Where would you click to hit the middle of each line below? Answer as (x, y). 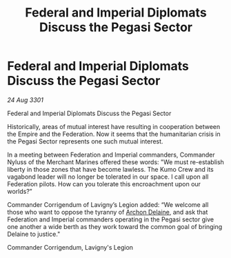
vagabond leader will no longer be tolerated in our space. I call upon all (108, 177)
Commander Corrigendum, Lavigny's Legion (70, 247)
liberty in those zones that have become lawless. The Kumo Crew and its (110, 169)
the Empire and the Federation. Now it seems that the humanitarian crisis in (114, 134)
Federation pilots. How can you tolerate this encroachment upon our (104, 183)
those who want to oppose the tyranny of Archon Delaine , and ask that (108, 212)
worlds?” (20, 191)
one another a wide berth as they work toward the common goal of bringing (115, 226)
